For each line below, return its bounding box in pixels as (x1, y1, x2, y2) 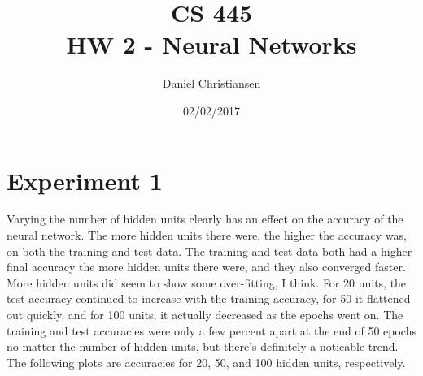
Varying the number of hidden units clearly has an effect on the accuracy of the (7, 210, 403, 227)
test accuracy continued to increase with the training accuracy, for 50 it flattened (7, 290, 411, 307)
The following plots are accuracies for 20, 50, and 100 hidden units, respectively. (7, 353, 406, 370)
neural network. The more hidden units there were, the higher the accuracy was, (7, 227, 407, 244)
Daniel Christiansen (162, 75, 261, 92)
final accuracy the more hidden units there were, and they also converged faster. (7, 258, 406, 275)
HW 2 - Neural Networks (66, 28, 357, 61)
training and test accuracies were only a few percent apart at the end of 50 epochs (7, 322, 416, 339)
